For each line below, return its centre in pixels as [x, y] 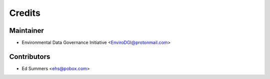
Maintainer [27, 31]
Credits [25, 13]
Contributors [30, 56]
